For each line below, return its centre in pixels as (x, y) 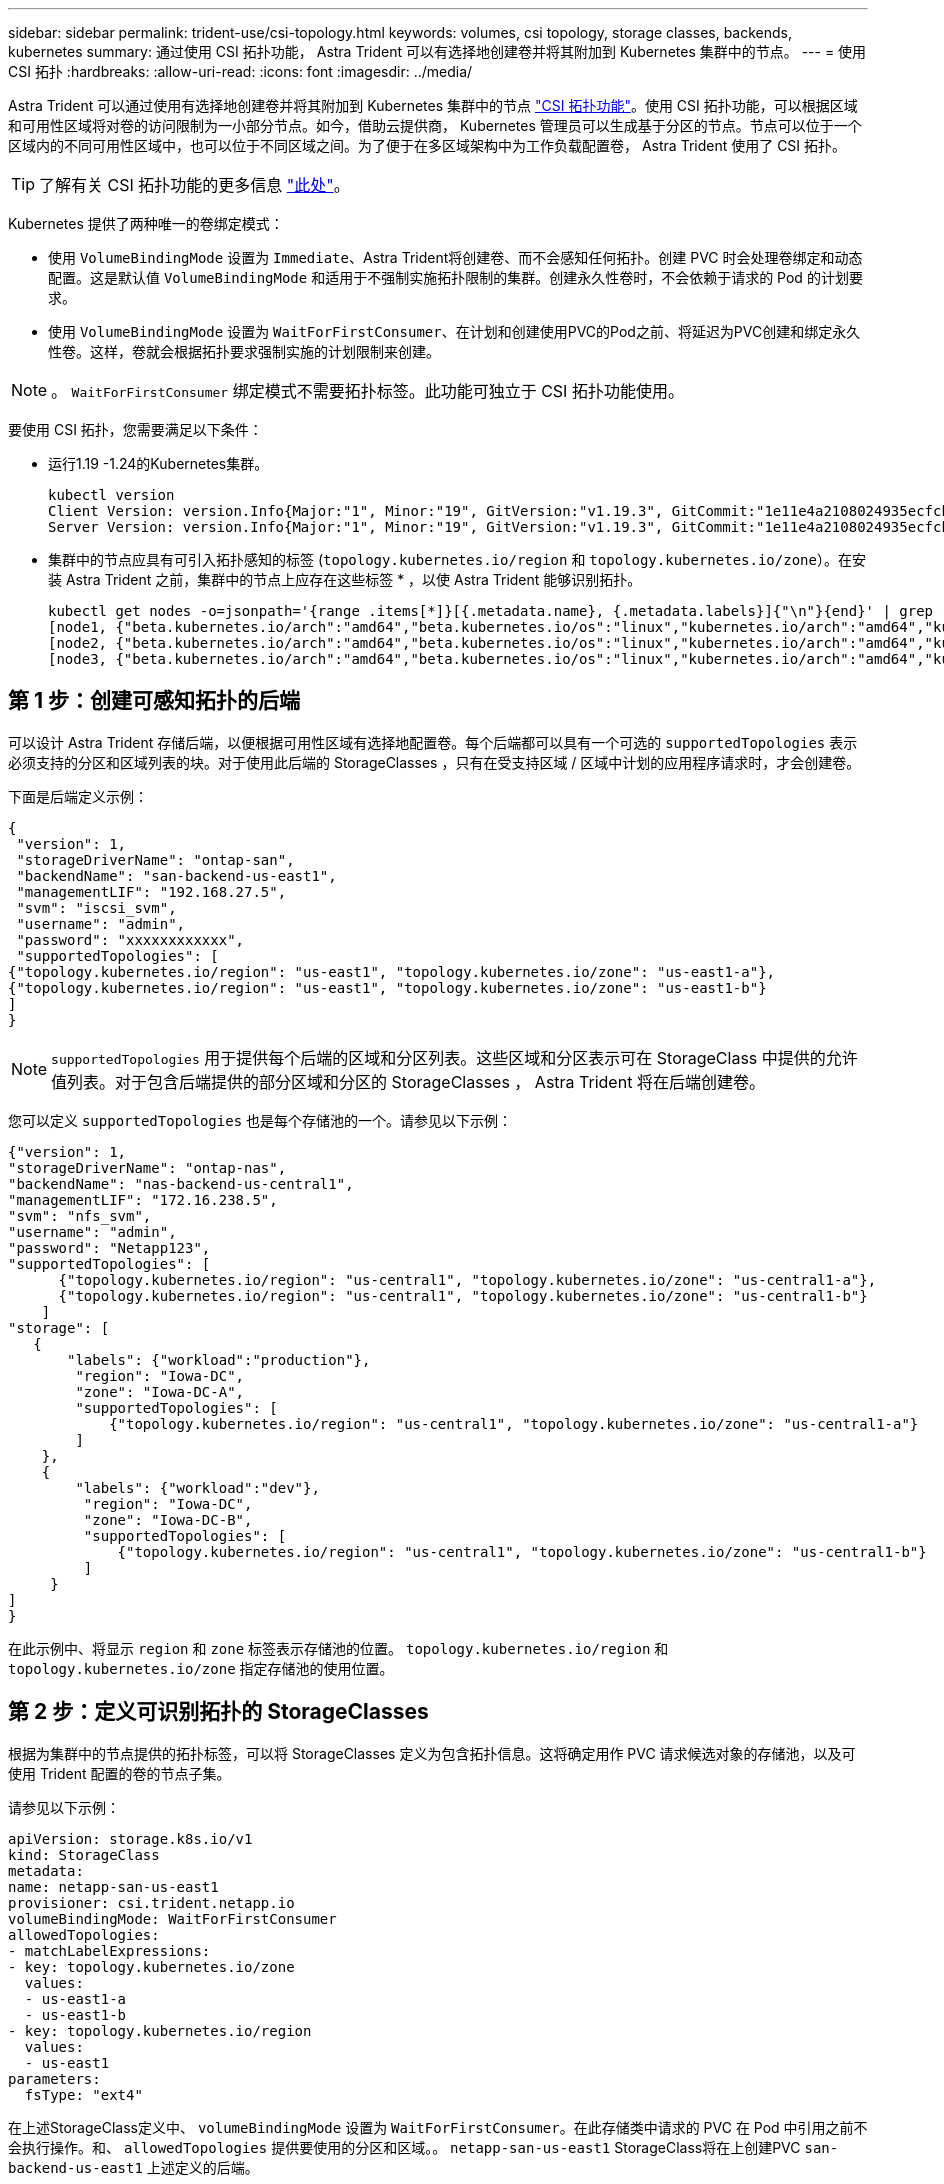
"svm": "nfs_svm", (80, 1215)
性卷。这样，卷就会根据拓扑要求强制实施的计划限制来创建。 (244, 351)
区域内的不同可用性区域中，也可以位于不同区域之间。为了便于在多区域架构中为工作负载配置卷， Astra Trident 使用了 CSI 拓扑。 (427, 145)
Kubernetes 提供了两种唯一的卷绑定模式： (146, 223)
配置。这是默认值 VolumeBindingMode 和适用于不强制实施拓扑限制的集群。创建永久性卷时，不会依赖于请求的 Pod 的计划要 (455, 277)
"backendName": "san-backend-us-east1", (176, 875)
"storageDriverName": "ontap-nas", (147, 1167)
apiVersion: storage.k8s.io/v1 (130, 1838)
